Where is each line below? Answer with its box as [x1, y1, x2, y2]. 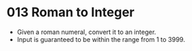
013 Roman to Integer [6, 4, 135, 21]
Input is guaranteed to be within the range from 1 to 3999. [16, 35, 186, 43]
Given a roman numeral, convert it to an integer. [16, 28, 157, 36]
